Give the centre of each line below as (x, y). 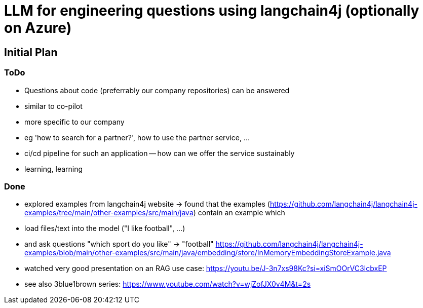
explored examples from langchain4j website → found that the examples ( (147, 204)
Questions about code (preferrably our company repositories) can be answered (157, 90)
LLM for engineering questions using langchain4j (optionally (212, 11)
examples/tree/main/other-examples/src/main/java (109, 213)
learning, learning (54, 169)
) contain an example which (239, 213)
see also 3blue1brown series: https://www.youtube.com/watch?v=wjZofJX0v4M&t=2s (168, 284)
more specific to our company (74, 122)
